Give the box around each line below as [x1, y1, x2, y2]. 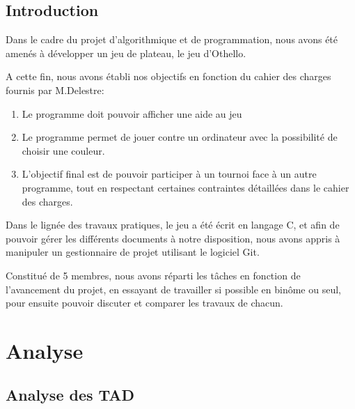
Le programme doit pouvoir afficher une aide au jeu [22, 106, 242, 121]
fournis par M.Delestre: [6, 82, 104, 97]
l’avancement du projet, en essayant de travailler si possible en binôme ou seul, [6, 281, 341, 296]
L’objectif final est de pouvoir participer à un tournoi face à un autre [22, 167, 317, 181]
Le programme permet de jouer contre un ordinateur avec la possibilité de [22, 130, 338, 144]
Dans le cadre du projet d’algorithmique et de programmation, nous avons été [6, 32, 338, 47]
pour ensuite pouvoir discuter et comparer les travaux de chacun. [6, 295, 283, 310]
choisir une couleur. [22, 143, 105, 157]
